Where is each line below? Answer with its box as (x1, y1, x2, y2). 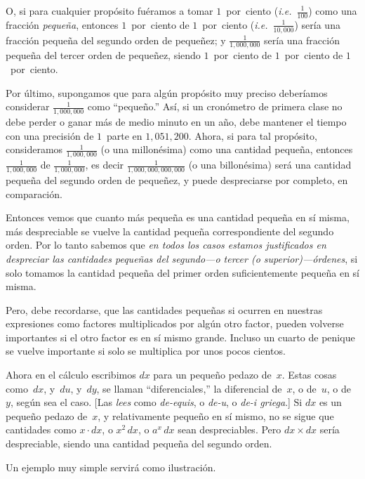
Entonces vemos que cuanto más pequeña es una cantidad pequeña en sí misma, (6, 210, 350, 225)
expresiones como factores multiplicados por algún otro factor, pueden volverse (6, 316, 344, 331)
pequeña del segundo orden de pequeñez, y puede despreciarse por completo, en (6, 172, 348, 187)
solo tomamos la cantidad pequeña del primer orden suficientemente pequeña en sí (6, 265, 360, 280)
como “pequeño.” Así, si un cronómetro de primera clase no (87, 99, 343, 114)
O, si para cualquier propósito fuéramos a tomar (6, 4, 213, 18)
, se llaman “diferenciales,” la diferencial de (96, 381, 282, 395)
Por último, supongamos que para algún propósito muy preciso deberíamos (6, 85, 328, 100)
